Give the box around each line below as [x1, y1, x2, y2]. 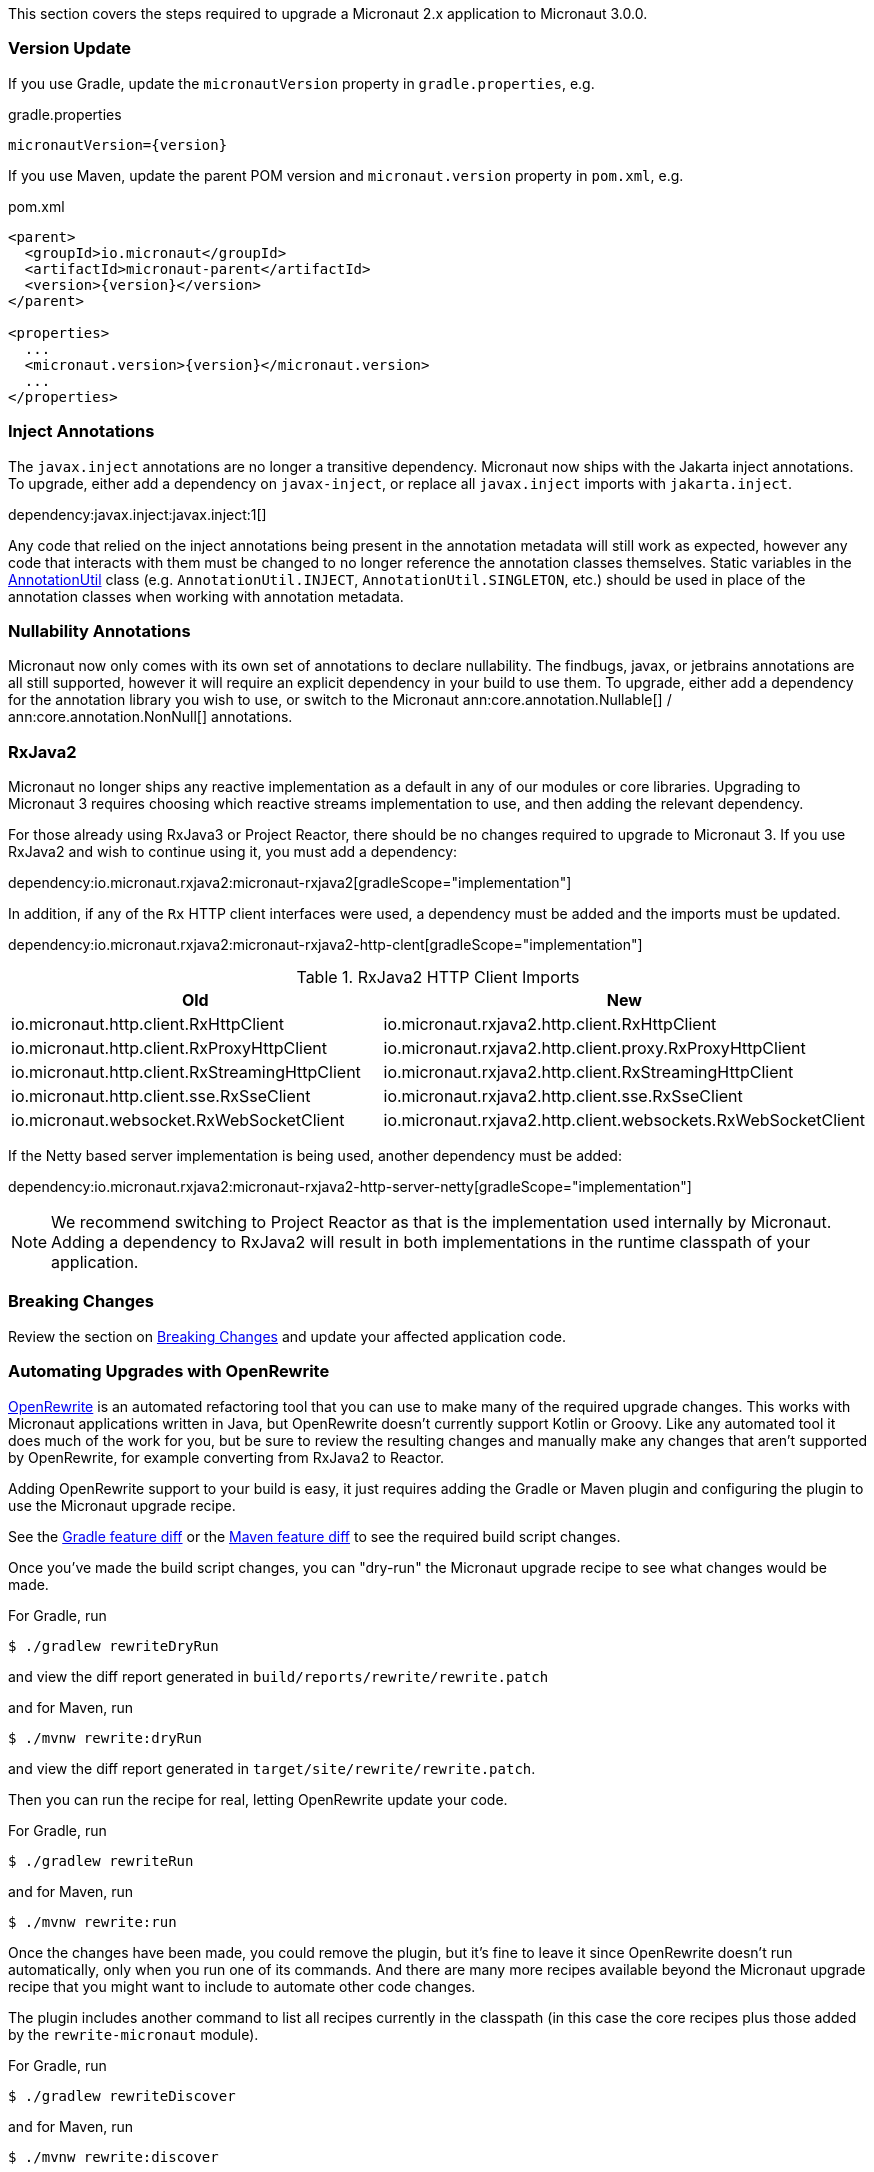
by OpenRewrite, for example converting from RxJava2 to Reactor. [8, 1448, 445, 1466]
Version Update [8, 38, 131, 59]
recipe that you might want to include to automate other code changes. [8, 1977, 476, 1995]
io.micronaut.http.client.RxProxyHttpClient [11, 1038, 327, 1058]
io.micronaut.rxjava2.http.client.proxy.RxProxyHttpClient [383, 1038, 806, 1058]
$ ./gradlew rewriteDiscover [8, 2087, 236, 2104]
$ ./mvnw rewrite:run [8, 1913, 177, 1930]
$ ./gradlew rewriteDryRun [8, 1637, 219, 1654]
